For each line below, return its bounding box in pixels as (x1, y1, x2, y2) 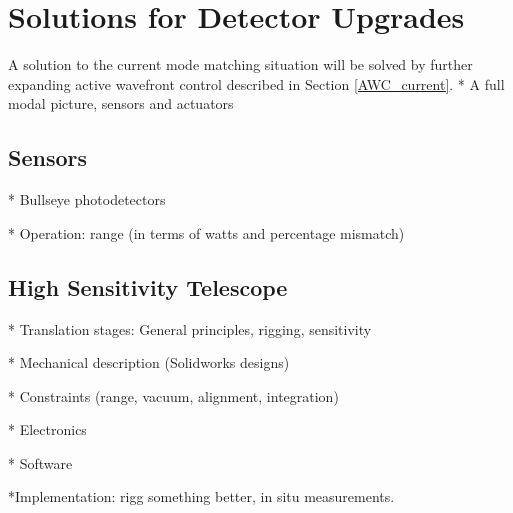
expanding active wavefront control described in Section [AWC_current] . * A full (8, 73, 505, 94)
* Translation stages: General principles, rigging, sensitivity (8, 318, 372, 339)
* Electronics (8, 419, 87, 440)
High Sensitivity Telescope (8, 271, 288, 302)
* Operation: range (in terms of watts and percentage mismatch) (8, 222, 405, 243)
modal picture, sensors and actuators (8, 93, 234, 114)
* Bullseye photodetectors (8, 189, 166, 210)
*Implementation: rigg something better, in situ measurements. (8, 486, 395, 507)
